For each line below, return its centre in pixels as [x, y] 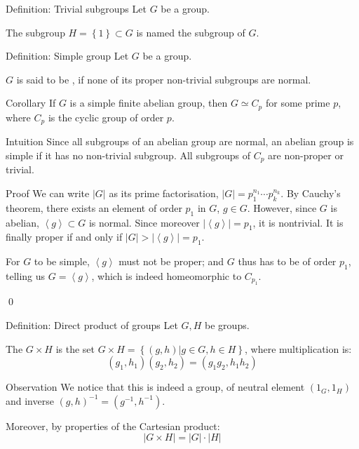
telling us [26, 275]
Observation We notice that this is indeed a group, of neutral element [155, 387]
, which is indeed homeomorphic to [167, 275]
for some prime [298, 103]
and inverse [30, 400]
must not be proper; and [171, 261]
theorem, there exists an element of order [94, 207]
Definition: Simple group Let [67, 56]
